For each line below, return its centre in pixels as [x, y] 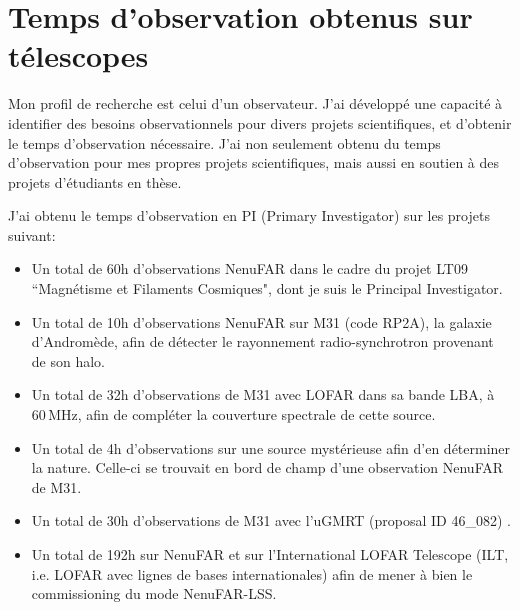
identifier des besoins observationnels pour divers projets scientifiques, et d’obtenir [260, 122]
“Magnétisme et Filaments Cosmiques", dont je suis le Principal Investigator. [267, 288]
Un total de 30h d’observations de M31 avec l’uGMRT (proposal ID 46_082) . [271, 520]
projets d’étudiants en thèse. [95, 181]
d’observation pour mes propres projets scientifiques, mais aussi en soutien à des [254, 162]
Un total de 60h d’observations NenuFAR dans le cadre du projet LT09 [249, 268]
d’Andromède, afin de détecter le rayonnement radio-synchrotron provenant [262, 341]
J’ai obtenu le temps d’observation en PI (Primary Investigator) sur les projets [249, 215]
